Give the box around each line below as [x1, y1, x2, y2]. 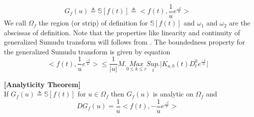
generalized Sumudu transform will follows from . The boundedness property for [4, 37, 245, 47]
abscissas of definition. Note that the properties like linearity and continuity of [4, 27, 240, 37]
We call [4, 18, 27, 28]
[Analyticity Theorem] [4, 79, 81, 89]
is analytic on [153, 89, 194, 99]
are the [229, 18, 251, 28]
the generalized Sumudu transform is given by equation [4, 46, 170, 56]
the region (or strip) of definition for [38, 18, 148, 28]
